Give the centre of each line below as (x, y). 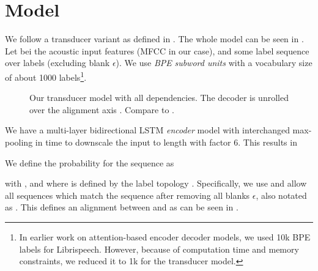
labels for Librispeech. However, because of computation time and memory (159, 249)
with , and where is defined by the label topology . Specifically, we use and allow (156, 183)
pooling (19, 142)
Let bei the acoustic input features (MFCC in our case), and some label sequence (157, 50)
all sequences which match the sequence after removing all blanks (128, 195)
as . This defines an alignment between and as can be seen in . (122, 207)
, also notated (281, 195)
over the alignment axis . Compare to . (102, 109)
